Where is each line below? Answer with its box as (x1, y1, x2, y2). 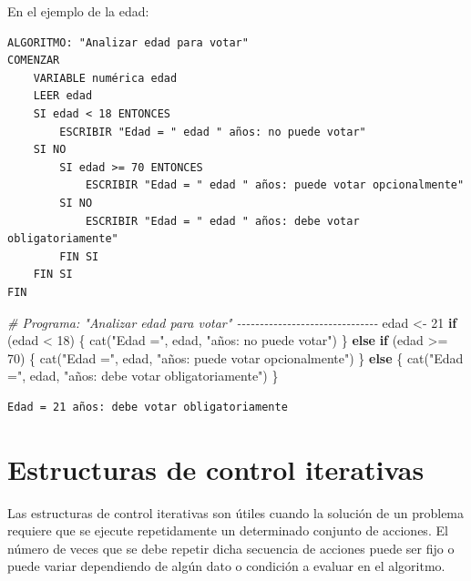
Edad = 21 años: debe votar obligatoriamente (7, 400, 288, 413)
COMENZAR (7, 54, 60, 67)
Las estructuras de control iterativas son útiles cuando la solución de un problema (7, 503, 465, 522)
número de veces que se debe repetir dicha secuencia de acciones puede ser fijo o (7, 538, 455, 557)
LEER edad (33, 89, 93, 103)
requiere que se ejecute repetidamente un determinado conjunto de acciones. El (7, 521, 448, 540)
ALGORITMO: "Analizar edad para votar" (7, 36, 249, 49)
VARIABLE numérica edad (33, 71, 178, 85)
